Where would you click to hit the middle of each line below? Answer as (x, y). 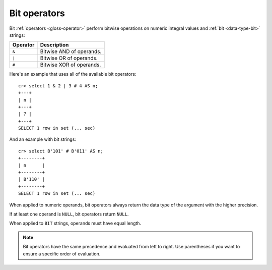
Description (54, 45)
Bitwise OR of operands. (69, 58)
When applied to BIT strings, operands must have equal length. (75, 223)
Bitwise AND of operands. (71, 51)
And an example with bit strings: (43, 139)
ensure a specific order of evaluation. (62, 254)
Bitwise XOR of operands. (71, 65)
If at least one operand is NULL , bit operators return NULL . (69, 214)
